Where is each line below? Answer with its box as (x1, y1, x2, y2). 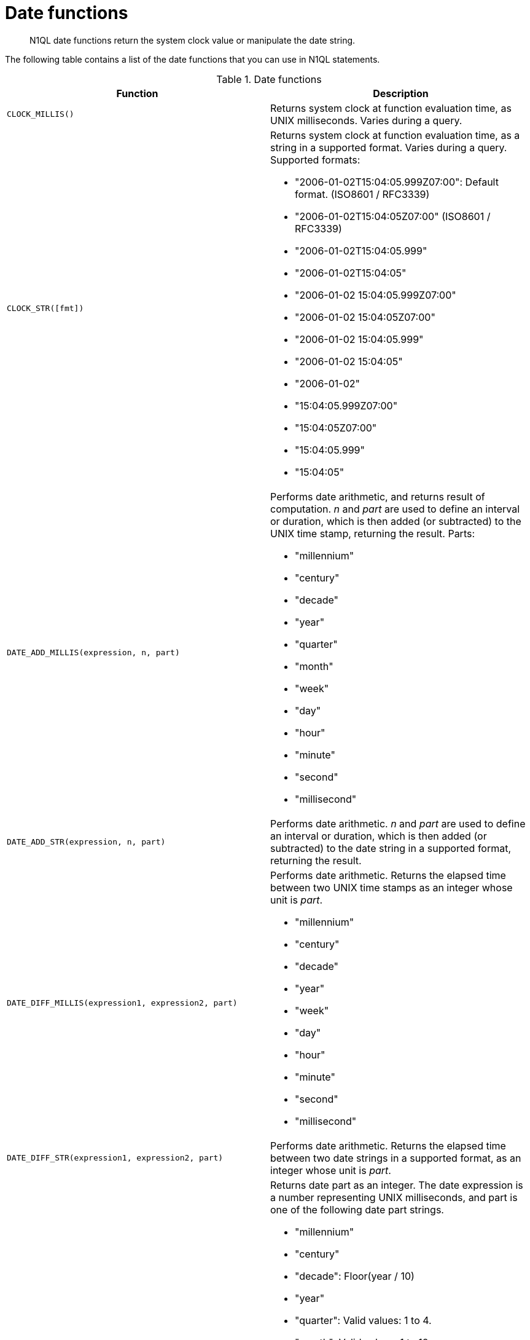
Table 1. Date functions (216, 73, 322, 85)
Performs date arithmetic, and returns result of (270, 490, 485, 503)
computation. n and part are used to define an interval (270, 502, 520, 515)
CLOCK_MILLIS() (7, 109, 74, 119)
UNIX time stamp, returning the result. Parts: (270, 527, 475, 540)
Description (373, 87, 429, 100)
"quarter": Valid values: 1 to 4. (295, 1314, 432, 1326)
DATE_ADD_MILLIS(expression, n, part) (7, 648, 180, 658)
